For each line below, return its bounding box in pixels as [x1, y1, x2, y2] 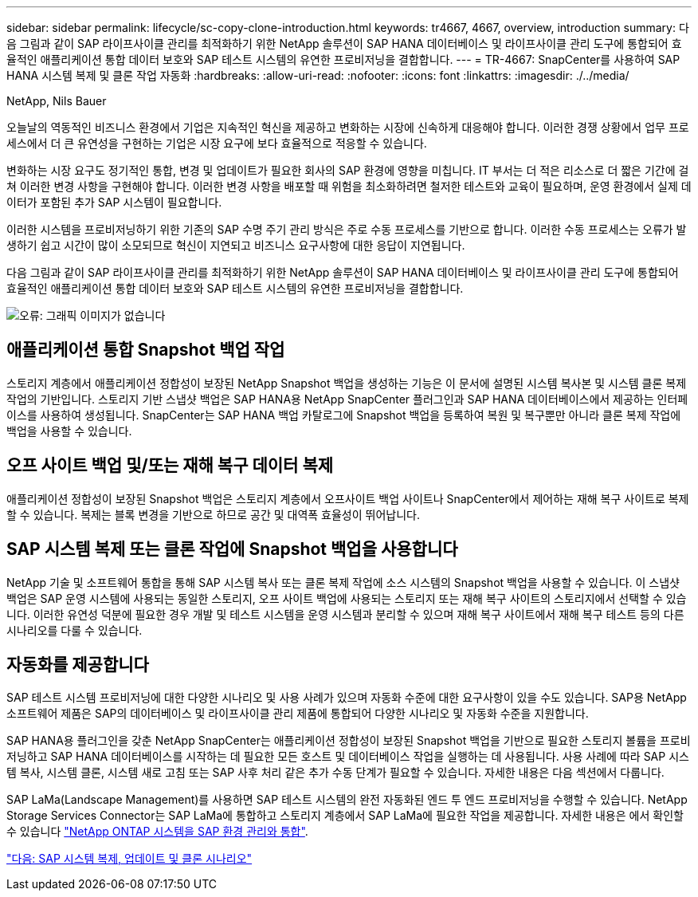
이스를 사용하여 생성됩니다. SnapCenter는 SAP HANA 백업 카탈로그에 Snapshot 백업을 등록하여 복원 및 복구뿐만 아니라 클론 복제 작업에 [6, 407, 681, 422]
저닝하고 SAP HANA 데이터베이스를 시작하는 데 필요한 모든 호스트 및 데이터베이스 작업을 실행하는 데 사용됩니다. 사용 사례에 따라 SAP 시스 [6, 749, 689, 764]
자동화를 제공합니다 [6, 654, 149, 675]
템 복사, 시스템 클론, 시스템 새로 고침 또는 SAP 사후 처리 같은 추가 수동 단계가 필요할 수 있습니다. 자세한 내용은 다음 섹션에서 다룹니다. [6, 765, 665, 780]
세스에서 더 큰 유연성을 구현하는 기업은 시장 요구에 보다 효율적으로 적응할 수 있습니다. [6, 136, 427, 150]
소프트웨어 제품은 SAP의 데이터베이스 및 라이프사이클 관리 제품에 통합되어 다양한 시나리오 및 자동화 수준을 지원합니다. [6, 706, 589, 721]
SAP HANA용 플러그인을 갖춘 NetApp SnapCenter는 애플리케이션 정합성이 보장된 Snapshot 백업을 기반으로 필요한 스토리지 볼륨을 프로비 [6, 734, 691, 748]
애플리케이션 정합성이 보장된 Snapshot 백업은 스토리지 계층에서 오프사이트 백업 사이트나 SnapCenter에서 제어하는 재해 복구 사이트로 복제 [6, 491, 689, 506]
